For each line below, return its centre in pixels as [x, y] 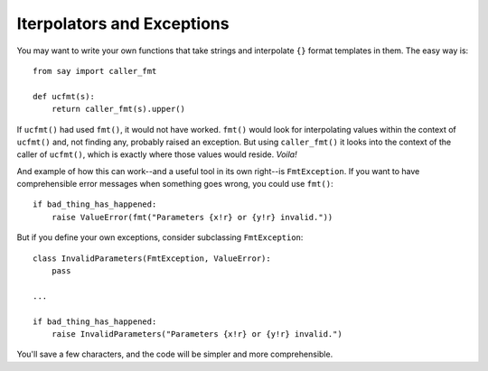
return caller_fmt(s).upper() [118, 109]
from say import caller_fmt [95, 71]
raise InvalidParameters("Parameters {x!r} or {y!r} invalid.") [197, 334]
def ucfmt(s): [64, 96]
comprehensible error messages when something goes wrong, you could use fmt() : [175, 184]
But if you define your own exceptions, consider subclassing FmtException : [160, 237]
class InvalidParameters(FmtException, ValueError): [152, 258]
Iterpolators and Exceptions [123, 23]
